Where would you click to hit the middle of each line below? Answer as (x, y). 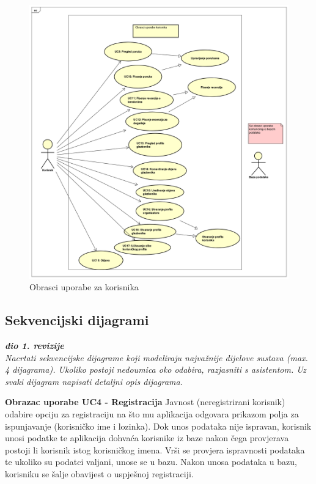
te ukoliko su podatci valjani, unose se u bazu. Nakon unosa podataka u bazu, (151, 462)
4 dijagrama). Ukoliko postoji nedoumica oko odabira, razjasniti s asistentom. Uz (156, 369)
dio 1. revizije (35, 345)
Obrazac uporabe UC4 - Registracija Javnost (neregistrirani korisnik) (145, 402)
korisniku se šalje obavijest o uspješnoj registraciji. (99, 473)
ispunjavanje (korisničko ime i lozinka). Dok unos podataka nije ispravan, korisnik (158, 426)
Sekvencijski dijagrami (77, 320)
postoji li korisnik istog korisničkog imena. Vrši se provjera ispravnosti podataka (155, 449)
